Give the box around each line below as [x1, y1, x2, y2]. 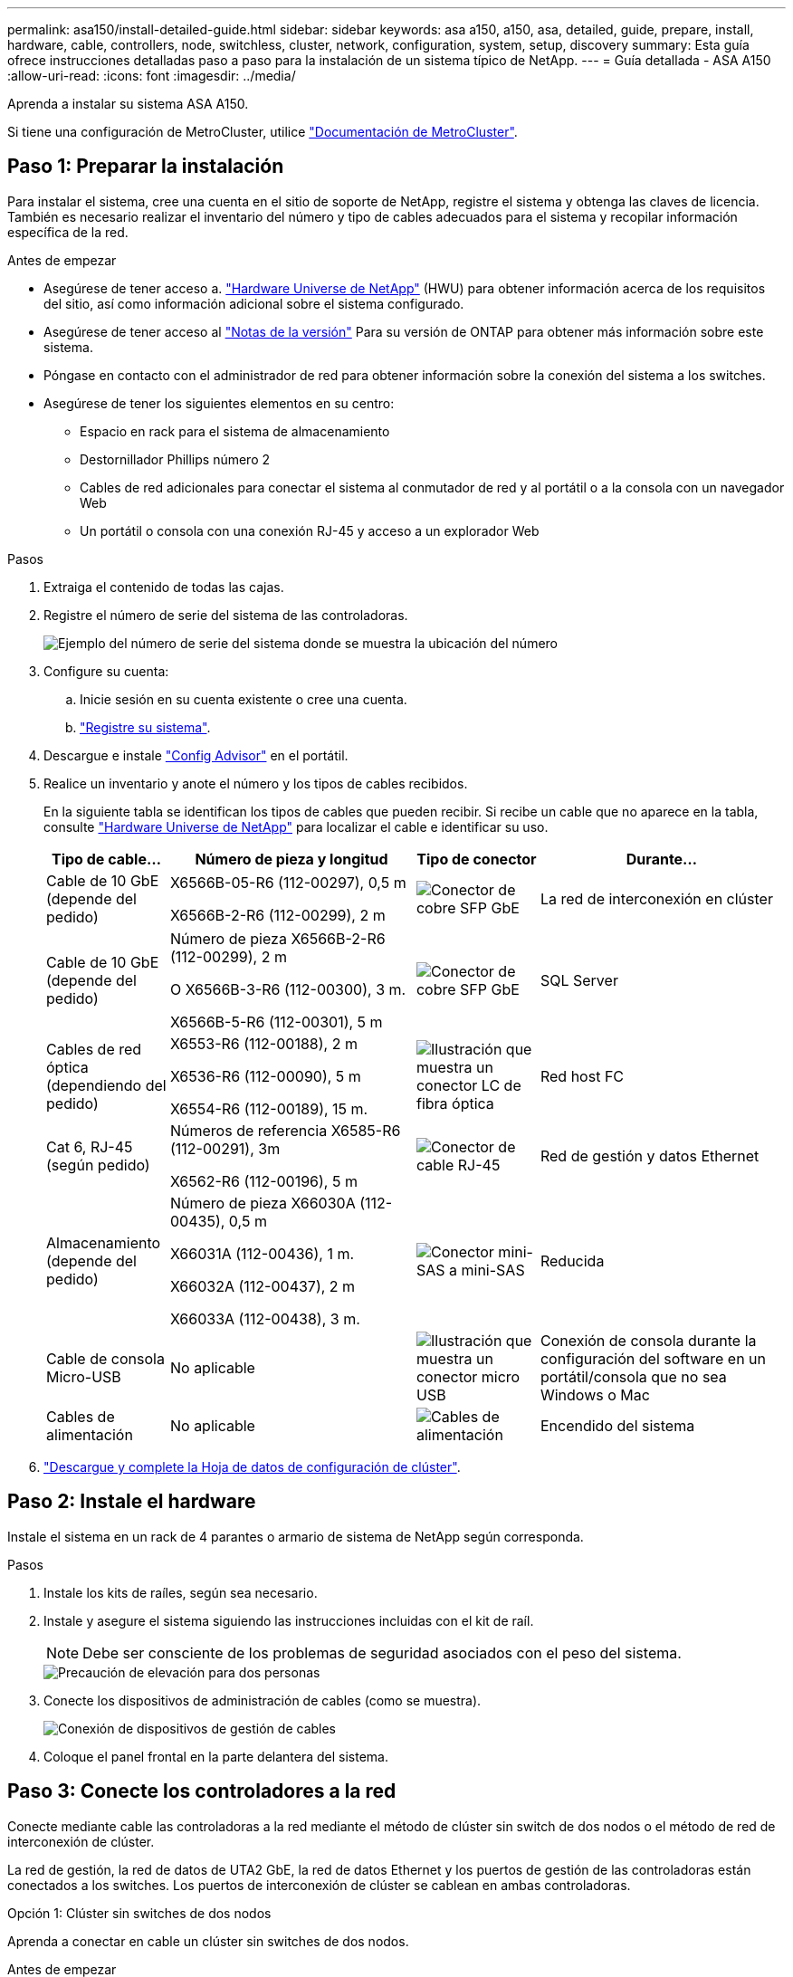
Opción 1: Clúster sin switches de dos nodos [7, 1905, 272, 1921]
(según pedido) [46, 1155, 150, 1174]
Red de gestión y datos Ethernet [540, 1146, 760, 1165]
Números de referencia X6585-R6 [169, 1121, 401, 1140]
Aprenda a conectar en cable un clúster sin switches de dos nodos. [7, 1933, 409, 1949]
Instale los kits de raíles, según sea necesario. [43, 1584, 318, 1600]
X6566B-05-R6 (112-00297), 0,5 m [169, 873, 406, 892]
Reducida [540, 1251, 605, 1270]
